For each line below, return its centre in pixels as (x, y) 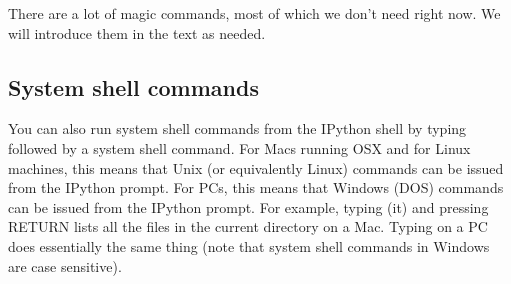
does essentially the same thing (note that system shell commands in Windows (249, 245)
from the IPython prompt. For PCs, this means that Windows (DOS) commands (256, 187)
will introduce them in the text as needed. (137, 32)
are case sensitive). (65, 265)
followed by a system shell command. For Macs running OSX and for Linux (239, 147)
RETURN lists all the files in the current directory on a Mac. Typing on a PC (248, 226)
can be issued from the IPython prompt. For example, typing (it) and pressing (248, 206)
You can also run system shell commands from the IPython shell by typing (237, 128)
